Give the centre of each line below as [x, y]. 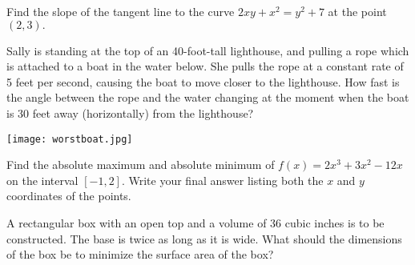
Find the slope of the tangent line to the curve [121, 11]
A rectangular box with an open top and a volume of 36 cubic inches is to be [195, 223]
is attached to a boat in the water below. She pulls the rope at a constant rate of [205, 66]
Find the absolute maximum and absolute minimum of [141, 165]
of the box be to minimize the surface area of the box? [140, 254]
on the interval [42, 180]
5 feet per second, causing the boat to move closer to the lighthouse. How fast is [203, 81]
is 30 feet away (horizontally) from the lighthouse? [130, 112]
